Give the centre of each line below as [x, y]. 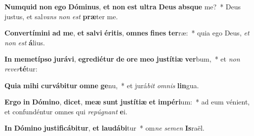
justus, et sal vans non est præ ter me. [61, 16]
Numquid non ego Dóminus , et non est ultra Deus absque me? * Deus [123, 6]
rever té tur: [21, 68]
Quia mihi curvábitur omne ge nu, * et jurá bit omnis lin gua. [102, 85]
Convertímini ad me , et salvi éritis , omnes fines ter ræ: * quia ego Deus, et [127, 33]
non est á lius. [25, 42]
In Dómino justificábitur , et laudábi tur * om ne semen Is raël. [105, 128]
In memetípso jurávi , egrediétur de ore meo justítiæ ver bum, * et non [122, 59]
